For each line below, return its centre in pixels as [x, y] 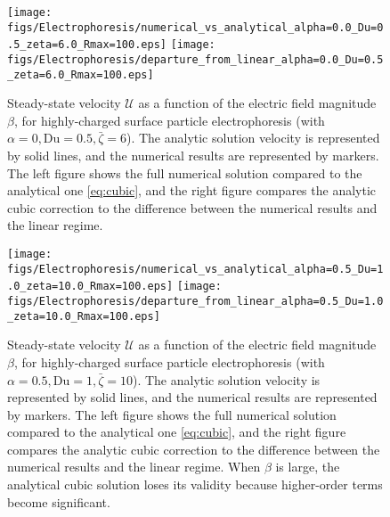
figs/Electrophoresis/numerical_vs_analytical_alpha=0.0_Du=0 [195, 27]
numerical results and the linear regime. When [134, 467]
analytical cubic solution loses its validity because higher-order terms [195, 484]
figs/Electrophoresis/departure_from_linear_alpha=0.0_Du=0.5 [195, 59]
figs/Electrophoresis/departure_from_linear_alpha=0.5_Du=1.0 [195, 301]
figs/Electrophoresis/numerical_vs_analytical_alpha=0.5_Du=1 [195, 269]
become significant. [59, 501]
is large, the [308, 467]
